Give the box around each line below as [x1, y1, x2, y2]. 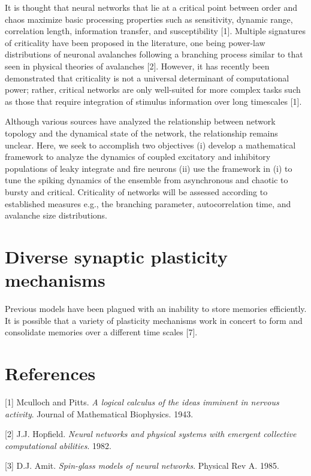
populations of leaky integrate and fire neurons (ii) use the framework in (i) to [5, 162, 292, 174]
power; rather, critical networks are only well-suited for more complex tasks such [5, 83, 301, 96]
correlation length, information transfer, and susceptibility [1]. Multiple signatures [5, 25, 306, 37]
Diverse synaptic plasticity [5, 244, 228, 268]
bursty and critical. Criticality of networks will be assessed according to [5, 185, 268, 198]
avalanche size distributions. [5, 209, 107, 222]
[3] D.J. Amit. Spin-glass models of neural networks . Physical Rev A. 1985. [5, 459, 279, 472]
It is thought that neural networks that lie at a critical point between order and [5, 1, 298, 13]
